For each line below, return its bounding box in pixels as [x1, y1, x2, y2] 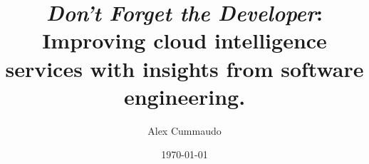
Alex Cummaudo [147, 123, 222, 138]
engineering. [123, 81, 246, 111]
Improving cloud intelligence [42, 26, 327, 55]
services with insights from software [5, 53, 364, 83]
